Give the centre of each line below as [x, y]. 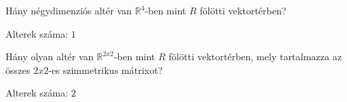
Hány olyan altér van [50, 56]
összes [18, 69]
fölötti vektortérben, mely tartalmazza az [255, 56]
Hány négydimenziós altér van [69, 10]
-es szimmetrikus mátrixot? [106, 69]
